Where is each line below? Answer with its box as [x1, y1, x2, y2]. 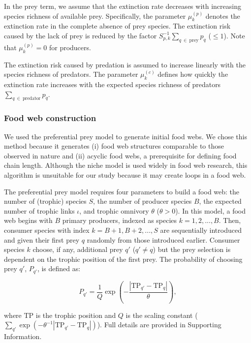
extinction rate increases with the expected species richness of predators [4, 79, 221, 89]
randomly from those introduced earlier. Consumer [87, 234, 240, 245]
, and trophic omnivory [79, 205, 149, 216]
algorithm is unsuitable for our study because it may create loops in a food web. [4, 169, 246, 180]
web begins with [4, 215, 53, 225]
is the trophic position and [35, 310, 116, 320]
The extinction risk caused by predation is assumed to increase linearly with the [4, 59, 246, 69]
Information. [4, 331, 42, 342]
